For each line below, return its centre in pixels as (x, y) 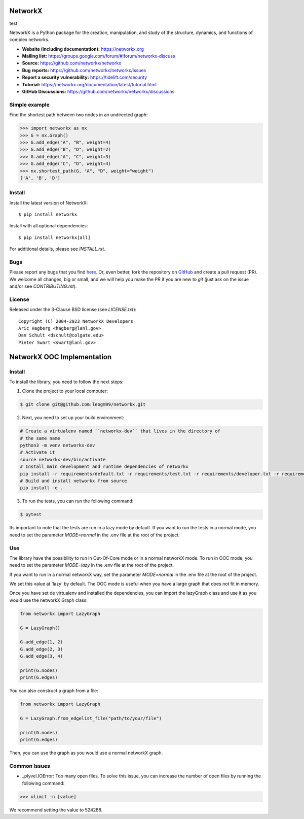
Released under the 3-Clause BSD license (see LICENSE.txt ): (73, 310)
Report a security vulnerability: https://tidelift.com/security (85, 77)
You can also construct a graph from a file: (54, 691)
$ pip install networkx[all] (54, 237)
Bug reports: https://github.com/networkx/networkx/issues (84, 70)
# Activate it (37, 452)
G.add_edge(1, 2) (42, 642)
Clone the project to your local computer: (65, 391)
